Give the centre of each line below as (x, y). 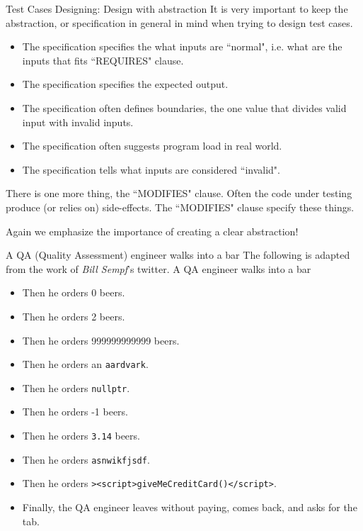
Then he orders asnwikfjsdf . (86, 459)
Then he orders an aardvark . (85, 364)
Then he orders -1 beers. (75, 412)
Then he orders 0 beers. (74, 292)
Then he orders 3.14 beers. (81, 435)
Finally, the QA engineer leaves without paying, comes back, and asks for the (190, 507)
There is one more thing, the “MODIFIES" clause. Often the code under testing (179, 193)
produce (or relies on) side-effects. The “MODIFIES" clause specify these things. (180, 207)
